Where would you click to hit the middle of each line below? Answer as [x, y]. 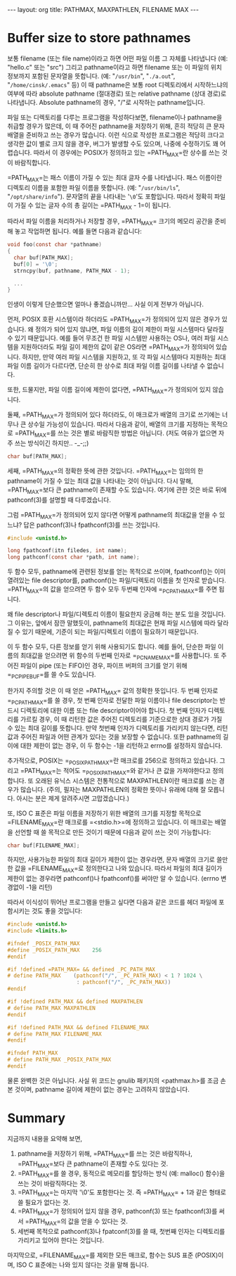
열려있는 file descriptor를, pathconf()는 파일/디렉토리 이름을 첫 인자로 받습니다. [117, 580]
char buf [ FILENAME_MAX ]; [44, 846]
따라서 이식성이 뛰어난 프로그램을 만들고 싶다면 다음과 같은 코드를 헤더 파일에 [112, 902]
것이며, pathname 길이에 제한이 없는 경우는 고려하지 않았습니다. [102, 1089]
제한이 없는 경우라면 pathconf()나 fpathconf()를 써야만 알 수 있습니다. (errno [113, 879]
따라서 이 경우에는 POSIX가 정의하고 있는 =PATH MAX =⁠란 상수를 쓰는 [127, 153]
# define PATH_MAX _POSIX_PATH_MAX [59, 1060]
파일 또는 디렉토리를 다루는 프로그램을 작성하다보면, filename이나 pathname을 [115, 117]
